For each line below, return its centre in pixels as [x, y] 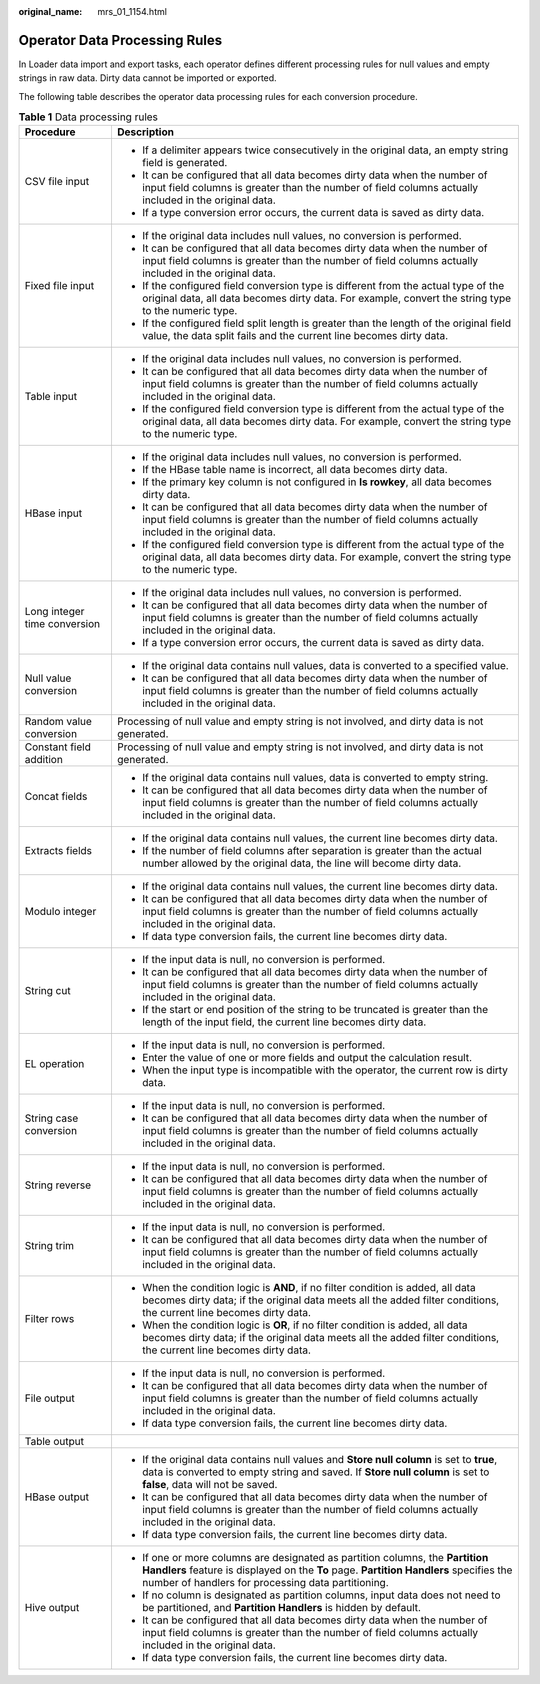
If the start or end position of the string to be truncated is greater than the [315, 1010]
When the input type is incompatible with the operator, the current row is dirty [325, 1070]
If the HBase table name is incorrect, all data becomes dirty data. [295, 470]
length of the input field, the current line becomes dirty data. [284, 1022]
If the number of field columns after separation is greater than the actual [311, 851]
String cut [47, 991]
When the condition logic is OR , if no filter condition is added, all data [305, 1325]
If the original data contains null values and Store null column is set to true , [319, 1460]
